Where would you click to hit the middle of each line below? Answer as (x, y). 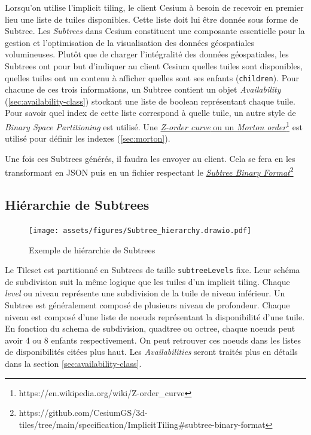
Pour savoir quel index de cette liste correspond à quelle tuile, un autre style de (150, 113)
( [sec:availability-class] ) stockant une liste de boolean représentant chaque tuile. (150, 101)
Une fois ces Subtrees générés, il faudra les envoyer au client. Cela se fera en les (150, 158)
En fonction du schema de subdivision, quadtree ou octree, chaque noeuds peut (150, 328)
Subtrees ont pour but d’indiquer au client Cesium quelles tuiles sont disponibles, (154, 65)
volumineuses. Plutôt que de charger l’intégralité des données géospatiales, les (147, 54)
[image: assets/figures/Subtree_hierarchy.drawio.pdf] (140, 230)
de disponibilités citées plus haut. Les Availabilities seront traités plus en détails (151, 352)
